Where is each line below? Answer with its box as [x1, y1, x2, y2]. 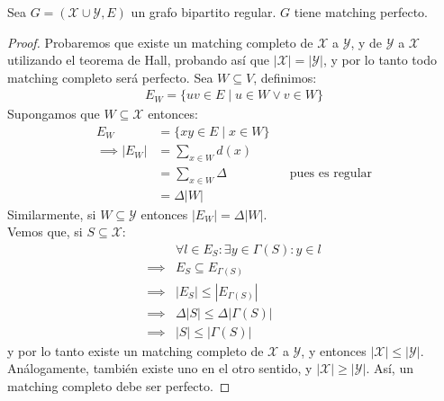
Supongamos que [7, 104, 100, 123]
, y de [350, 32, 383, 51]
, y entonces [301, 341, 367, 360]
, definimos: [253, 67, 317, 86]
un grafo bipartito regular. [131, 3, 276, 21]
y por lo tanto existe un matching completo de [7, 341, 264, 360]
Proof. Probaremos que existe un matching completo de [7, 32, 313, 51]
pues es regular [289, 166, 373, 180]
